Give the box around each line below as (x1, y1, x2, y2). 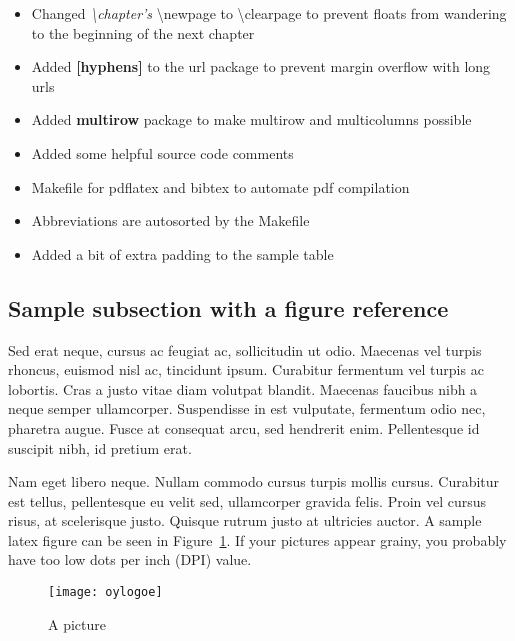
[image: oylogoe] (48, 585, 163, 600)
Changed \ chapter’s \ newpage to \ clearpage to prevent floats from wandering (31, 3, 507, 23)
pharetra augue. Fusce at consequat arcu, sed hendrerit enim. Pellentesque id (8, 417, 480, 438)
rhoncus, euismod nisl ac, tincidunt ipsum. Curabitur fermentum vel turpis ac (8, 359, 484, 380)
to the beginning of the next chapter (31, 22, 255, 43)
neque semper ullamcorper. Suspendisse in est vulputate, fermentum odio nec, (8, 398, 486, 419)
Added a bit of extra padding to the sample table (31, 243, 334, 264)
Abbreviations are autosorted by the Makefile (31, 210, 310, 231)
